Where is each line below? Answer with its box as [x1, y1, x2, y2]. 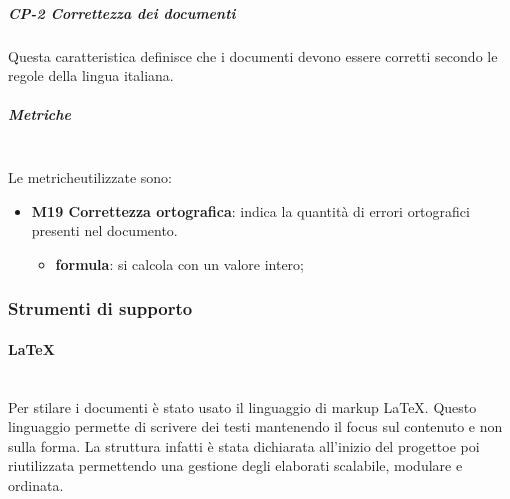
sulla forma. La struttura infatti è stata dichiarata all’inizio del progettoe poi [8, 435, 480, 456]
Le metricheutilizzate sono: [8, 166, 173, 187]
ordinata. [8, 474, 64, 495]
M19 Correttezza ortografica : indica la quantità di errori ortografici [31, 200, 470, 221]
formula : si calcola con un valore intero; [55, 253, 304, 274]
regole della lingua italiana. [8, 65, 174, 86]
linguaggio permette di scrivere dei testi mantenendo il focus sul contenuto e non [8, 416, 503, 437]
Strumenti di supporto [8, 296, 193, 321]
